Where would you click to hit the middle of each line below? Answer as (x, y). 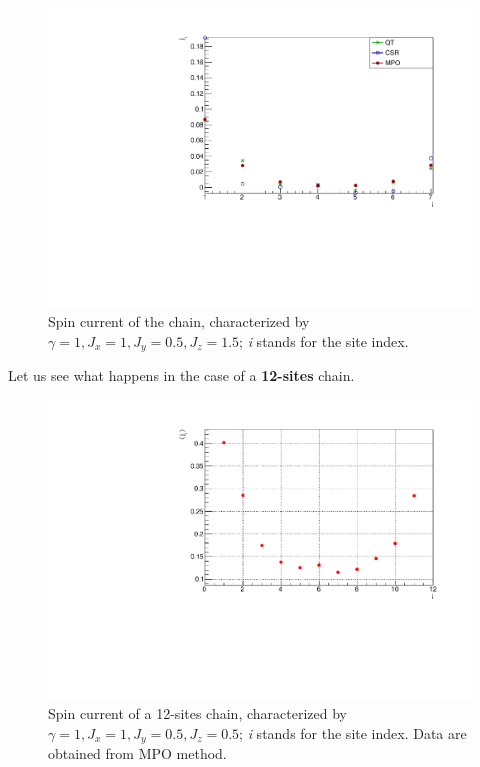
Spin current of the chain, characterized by (179, 321)
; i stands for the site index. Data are (353, 732)
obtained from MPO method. (137, 753)
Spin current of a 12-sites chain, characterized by (197, 713)
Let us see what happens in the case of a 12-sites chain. (181, 375)
